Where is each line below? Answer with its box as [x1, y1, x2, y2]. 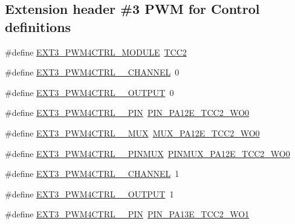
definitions [5, 17, 71, 36]
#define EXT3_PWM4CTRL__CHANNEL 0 [5, 66, 180, 78]
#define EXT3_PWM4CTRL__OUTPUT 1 [5, 187, 174, 200]
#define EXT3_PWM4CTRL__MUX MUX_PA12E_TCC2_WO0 [5, 126, 260, 139]
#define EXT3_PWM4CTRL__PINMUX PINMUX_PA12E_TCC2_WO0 [5, 147, 290, 159]
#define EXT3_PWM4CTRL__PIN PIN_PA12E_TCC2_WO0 [5, 106, 250, 119]
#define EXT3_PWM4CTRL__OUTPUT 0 [5, 86, 174, 98]
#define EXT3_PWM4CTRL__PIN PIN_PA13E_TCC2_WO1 [5, 208, 250, 220]
